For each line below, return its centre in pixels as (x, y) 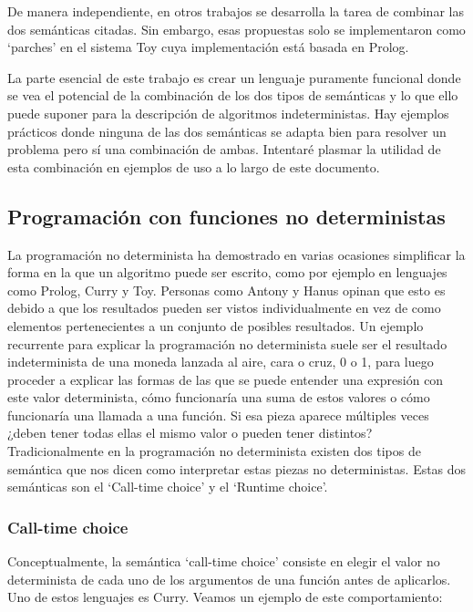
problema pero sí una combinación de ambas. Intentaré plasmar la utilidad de (224, 149)
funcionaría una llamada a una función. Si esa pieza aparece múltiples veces (218, 415)
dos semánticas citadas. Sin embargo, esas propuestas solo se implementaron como (236, 29)
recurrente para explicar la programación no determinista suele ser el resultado (227, 343)
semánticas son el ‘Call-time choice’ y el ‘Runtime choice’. (168, 487)
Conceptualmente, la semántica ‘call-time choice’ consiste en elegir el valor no (224, 561)
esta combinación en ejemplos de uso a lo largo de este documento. (194, 166)
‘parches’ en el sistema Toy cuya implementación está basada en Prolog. (208, 47)
